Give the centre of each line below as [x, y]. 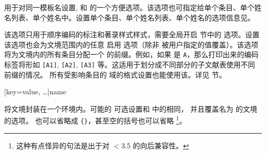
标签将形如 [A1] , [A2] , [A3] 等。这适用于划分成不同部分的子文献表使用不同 [130, 65]
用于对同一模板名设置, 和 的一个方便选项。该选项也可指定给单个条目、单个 [129, 7]
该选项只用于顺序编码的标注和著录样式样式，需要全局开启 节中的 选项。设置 [132, 34]
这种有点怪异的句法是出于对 [63, 145]
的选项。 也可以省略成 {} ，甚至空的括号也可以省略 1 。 [95, 120]
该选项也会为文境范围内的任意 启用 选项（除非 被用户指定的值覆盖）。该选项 [131, 44]
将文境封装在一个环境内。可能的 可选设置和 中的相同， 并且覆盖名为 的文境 [131, 108]
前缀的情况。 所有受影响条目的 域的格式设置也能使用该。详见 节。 [115, 74]
